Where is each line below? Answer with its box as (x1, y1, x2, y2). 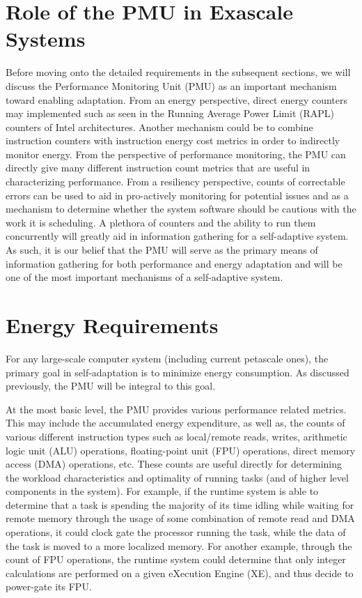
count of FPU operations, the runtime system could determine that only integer (6, 552, 346, 567)
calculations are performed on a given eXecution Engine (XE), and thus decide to (6, 565, 354, 580)
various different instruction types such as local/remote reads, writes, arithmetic (6, 429, 347, 443)
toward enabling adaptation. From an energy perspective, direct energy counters (6, 92, 348, 107)
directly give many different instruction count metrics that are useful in (6, 160, 310, 175)
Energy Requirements (6, 311, 219, 339)
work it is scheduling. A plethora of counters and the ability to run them (6, 215, 316, 229)
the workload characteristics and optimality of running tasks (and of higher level (6, 470, 349, 484)
